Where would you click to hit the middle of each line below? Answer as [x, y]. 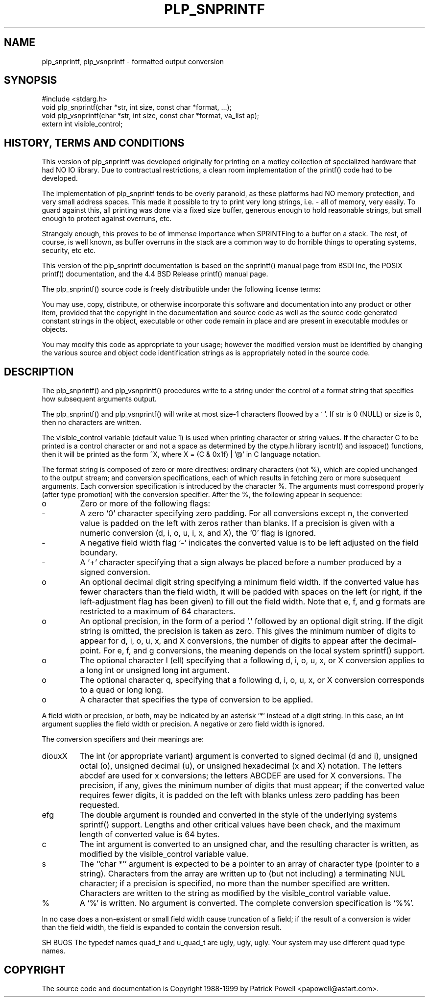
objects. [55, 329]
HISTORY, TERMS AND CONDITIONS [94, 143]
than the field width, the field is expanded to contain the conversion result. [162, 927]
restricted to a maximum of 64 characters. [158, 612]
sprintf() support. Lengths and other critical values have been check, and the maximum [240, 825]
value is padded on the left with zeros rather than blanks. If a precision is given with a [237, 523]
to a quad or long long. [122, 690]
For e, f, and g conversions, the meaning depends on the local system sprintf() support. [264, 651]
